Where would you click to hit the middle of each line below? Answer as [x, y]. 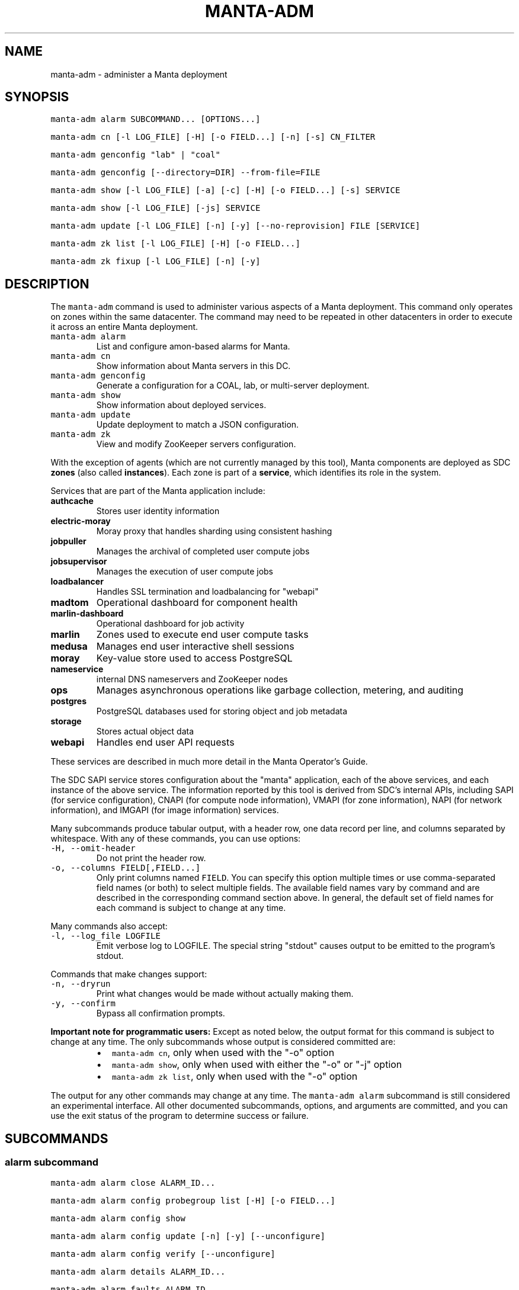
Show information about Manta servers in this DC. [193, 366]
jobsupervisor [79, 561]
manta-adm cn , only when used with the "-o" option [223, 1053]
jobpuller [68, 541]
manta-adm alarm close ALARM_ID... [133, 1182]
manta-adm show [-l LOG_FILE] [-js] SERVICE [156, 208]
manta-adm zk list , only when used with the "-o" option [235, 1076]
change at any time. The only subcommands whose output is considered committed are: [223, 1042]
